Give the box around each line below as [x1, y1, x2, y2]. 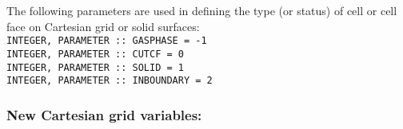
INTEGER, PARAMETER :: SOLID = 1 [6, 61, 184, 73]
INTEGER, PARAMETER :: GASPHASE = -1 [6, 35, 207, 47]
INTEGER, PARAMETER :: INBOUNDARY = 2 [6, 75, 213, 87]
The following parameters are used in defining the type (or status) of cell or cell [6, 2, 397, 18]
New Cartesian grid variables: [6, 104, 202, 124]
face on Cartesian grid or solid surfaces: [6, 18, 200, 34]
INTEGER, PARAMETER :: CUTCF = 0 [6, 48, 184, 60]
